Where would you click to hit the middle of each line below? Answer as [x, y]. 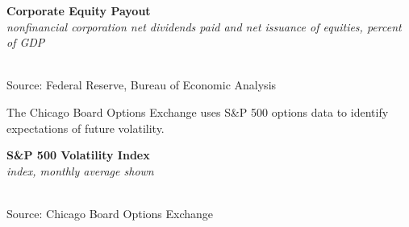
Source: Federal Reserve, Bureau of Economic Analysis [142, 85]
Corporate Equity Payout [79, 10]
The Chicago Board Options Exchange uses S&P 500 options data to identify [198, 111]
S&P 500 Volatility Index [78, 155]
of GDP [26, 42]
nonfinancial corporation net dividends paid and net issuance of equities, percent [204, 26]
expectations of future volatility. [86, 128]
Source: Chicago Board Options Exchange [110, 213]
